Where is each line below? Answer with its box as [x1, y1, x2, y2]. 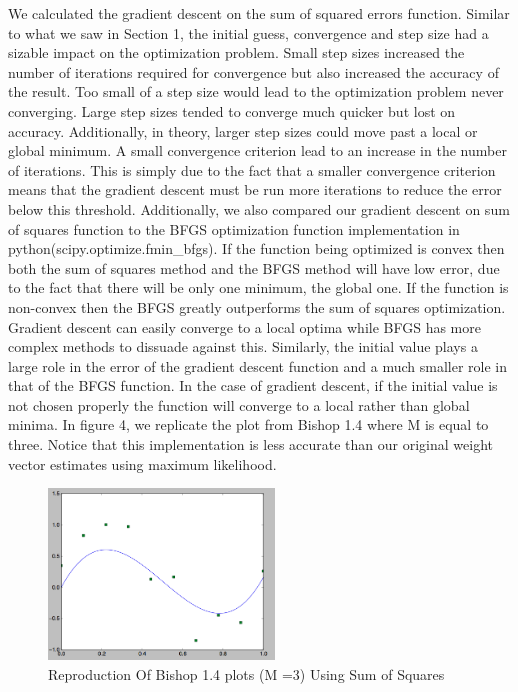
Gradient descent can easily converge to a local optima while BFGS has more [8, 316, 481, 337]
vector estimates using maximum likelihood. [8, 453, 277, 474]
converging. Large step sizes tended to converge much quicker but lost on [8, 100, 456, 121]
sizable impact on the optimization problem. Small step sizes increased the [8, 42, 465, 63]
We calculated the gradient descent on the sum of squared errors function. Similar [8, 3, 510, 23]
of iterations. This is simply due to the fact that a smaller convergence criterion [8, 159, 496, 180]
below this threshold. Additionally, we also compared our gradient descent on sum [8, 198, 510, 219]
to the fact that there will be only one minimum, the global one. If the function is [8, 277, 509, 298]
